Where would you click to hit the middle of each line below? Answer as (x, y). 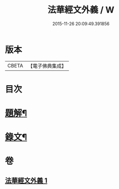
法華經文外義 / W (81, 10)
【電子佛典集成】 (47, 66)
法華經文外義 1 (26, 181)
